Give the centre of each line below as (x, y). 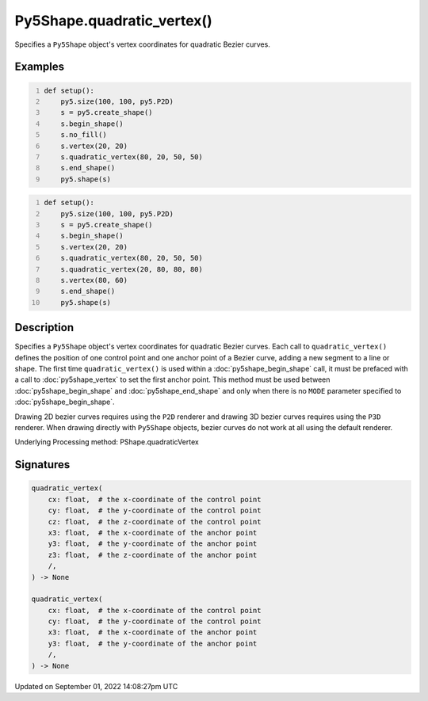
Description (44, 328)
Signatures (42, 465)
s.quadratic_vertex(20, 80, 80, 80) (132, 269)
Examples (40, 67)
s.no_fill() (84, 135)
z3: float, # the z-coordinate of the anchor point (153, 555)
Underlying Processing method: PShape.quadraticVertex (107, 442)
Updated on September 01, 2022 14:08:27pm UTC (96, 686)
